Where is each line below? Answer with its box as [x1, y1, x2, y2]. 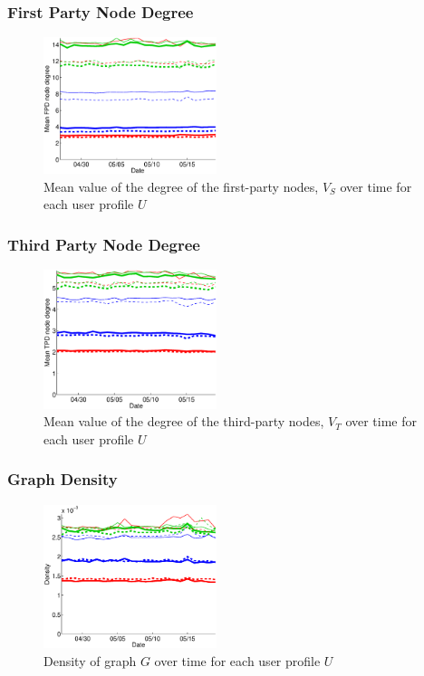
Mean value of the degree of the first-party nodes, [43, 176, 319, 195]
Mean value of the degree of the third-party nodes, [43, 412, 324, 431]
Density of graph [43, 651, 137, 670]
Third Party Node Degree [7, 233, 200, 255]
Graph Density [7, 468, 118, 490]
